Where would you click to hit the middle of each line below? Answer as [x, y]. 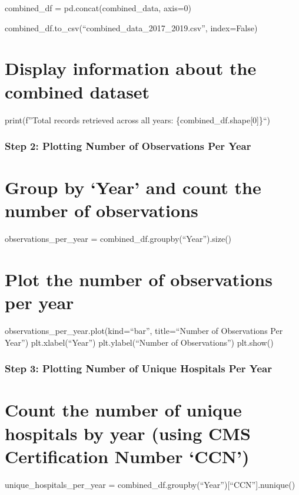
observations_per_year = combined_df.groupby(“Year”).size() [118, 239]
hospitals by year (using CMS [128, 433]
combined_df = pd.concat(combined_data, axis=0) [98, 8]
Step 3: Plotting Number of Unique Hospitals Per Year [138, 368]
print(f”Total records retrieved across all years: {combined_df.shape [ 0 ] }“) [138, 119]
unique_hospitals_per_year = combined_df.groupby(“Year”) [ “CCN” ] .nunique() [150, 484]
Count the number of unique [123, 410]
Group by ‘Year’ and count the [133, 187]
